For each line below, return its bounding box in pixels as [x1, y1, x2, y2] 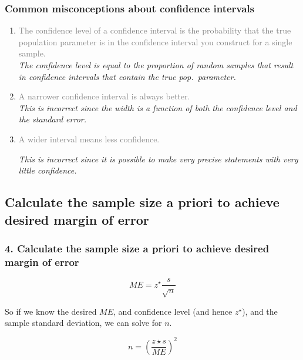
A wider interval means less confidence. [18, 132, 160, 145]
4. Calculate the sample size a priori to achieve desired [5, 241, 270, 255]
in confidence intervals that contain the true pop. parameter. [18, 70, 236, 82]
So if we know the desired [5, 305, 97, 317]
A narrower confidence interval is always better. [18, 90, 190, 102]
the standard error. [18, 113, 87, 125]
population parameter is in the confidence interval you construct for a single [18, 35, 292, 48]
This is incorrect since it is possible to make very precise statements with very [18, 152, 298, 165]
